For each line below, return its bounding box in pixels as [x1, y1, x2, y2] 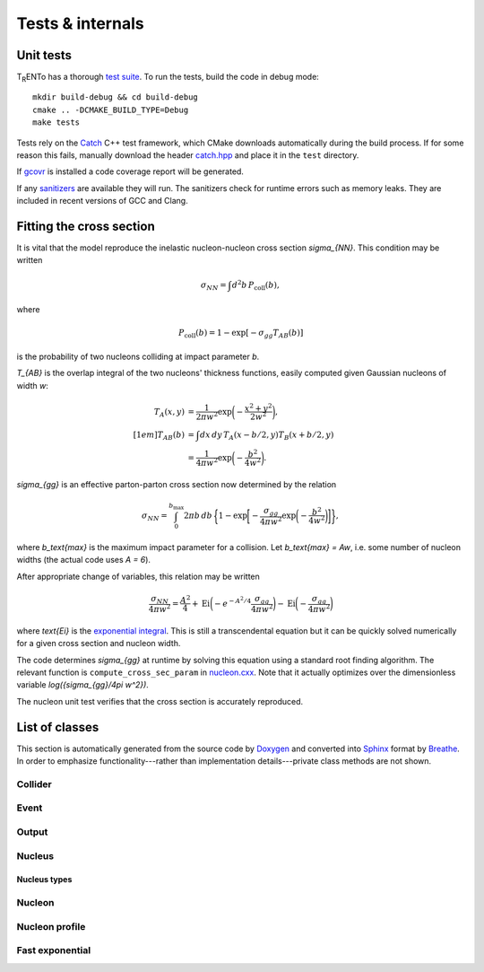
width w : [16, 380, 48, 390]
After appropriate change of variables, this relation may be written [16, 571, 260, 582]
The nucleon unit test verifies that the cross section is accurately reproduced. [16, 696, 304, 706]
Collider [16, 777, 53, 790]
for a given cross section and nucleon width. [16, 638, 181, 649]
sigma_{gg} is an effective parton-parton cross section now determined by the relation [16, 478, 337, 489]
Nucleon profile [16, 920, 86, 933]
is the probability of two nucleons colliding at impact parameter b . [16, 351, 260, 362]
